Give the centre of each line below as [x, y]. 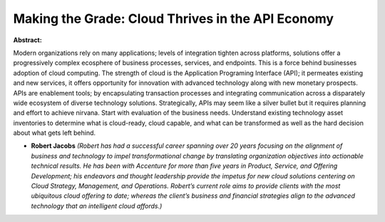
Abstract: [27, 40]
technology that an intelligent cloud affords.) [97, 206]
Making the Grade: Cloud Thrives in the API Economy [174, 19]
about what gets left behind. [55, 133]
